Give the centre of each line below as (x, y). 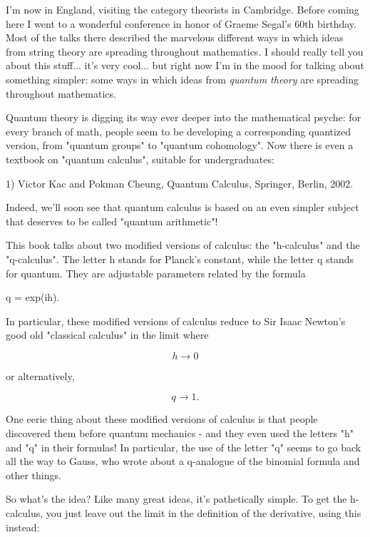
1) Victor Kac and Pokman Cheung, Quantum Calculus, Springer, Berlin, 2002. (180, 183)
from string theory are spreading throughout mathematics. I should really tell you (185, 51)
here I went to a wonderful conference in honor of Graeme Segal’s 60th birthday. (181, 23)
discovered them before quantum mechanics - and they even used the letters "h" (180, 433)
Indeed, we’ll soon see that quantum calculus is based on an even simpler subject (183, 207)
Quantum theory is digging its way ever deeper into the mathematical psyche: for (184, 117)
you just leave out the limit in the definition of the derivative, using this (204, 513)
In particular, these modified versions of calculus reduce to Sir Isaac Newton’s (176, 321)
